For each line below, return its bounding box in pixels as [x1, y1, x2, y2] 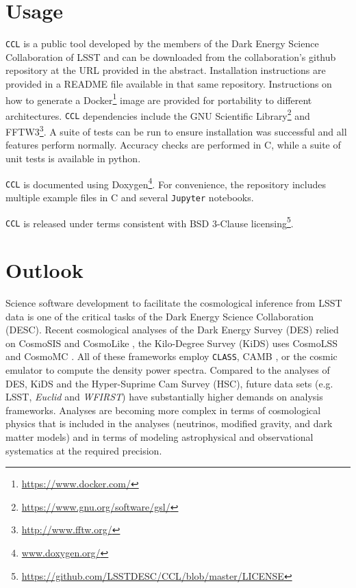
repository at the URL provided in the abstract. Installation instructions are [5, 63, 326, 77]
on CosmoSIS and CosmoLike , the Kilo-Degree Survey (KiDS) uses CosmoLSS [5, 335, 338, 350]
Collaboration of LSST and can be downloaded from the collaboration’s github [5, 49, 336, 64]
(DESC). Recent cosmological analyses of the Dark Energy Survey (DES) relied [5, 322, 339, 337]
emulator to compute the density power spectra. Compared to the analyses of [5, 363, 330, 376]
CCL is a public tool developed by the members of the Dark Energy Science [5, 36, 319, 51]
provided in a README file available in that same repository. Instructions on [5, 76, 332, 90]
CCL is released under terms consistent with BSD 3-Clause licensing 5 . [5, 214, 294, 230]
